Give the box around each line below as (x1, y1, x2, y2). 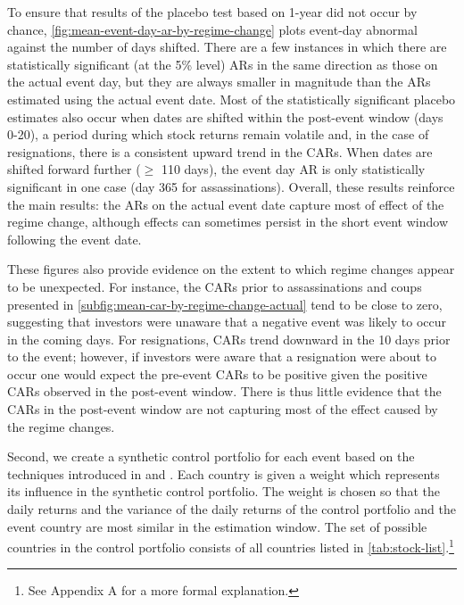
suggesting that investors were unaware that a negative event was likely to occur (7, 312, 447, 331)
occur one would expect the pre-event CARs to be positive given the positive (7, 364, 427, 383)
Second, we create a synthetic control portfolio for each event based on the (7, 447, 415, 466)
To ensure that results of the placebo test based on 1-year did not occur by (7, 3, 418, 21)
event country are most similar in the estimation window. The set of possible (7, 517, 427, 535)
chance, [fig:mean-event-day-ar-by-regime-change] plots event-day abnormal (7, 20, 418, 38)
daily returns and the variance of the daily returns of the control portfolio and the (7, 500, 456, 518)
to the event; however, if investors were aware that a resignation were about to (7, 347, 437, 366)
